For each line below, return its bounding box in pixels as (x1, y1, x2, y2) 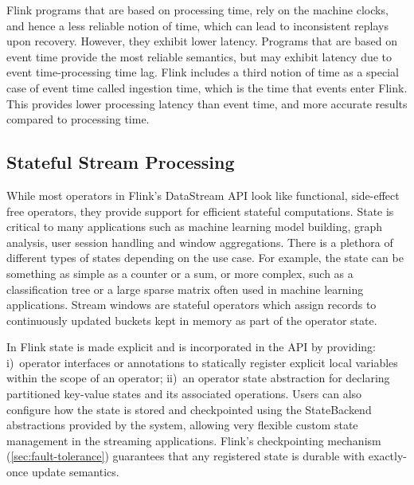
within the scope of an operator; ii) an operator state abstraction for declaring (6, 370, 390, 386)
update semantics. (31, 463, 119, 480)
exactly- (368, 448, 408, 464)
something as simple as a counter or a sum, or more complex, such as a (6, 264, 353, 281)
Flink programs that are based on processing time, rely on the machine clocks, (6, 2, 389, 18)
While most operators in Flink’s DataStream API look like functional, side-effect (6, 186, 400, 203)
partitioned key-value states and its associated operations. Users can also (6, 385, 362, 402)
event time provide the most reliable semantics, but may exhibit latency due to (6, 48, 393, 65)
